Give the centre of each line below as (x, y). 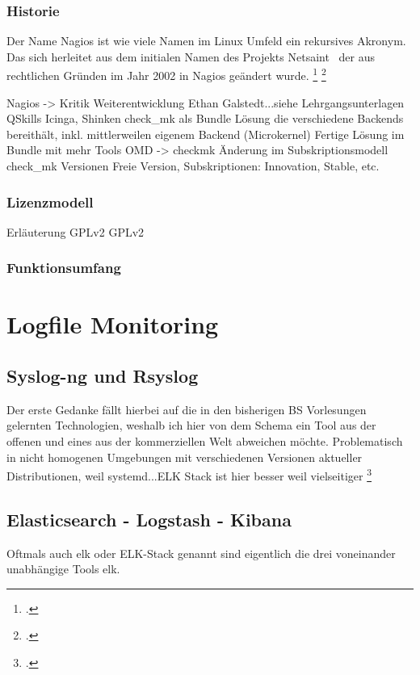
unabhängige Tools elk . (63, 569)
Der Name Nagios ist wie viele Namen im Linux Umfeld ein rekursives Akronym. (206, 41)
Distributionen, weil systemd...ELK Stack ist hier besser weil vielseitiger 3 (189, 474)
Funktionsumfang (64, 268)
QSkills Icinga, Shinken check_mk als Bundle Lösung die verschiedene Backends (205, 118)
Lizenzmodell (50, 201)
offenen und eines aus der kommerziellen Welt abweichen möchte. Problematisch (205, 441)
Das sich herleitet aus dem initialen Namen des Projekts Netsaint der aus (191, 56)
